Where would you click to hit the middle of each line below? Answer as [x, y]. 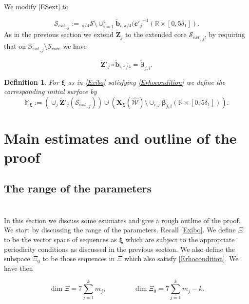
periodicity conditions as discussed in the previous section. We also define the [119, 249]
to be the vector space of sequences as [60, 239]
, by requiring [225, 34]
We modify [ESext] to [36, 6]
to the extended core [156, 34]
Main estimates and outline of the [120, 138]
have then [19, 268]
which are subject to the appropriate [180, 239]
